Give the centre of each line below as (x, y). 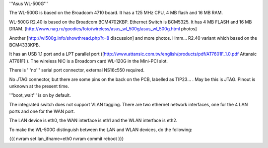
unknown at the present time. (39, 86)
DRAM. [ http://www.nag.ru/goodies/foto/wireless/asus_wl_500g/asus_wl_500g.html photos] (103, 29)
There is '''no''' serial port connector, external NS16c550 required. (77, 70)
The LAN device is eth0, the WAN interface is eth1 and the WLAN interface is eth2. (93, 120)
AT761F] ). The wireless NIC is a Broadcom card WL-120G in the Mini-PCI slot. (89, 61)
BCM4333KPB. (25, 45)
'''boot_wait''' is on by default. (40, 95)
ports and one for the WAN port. (42, 111)
